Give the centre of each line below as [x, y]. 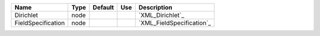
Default [103, 7]
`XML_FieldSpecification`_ [175, 23]
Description [155, 7]
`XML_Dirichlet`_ [161, 15]
